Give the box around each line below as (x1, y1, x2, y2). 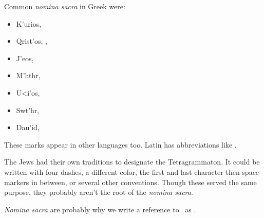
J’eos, (16, 52, 34, 63)
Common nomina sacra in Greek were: (4, 1, 125, 11)
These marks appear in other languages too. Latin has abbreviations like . (4, 139, 237, 150)
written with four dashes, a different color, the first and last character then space (4, 166, 259, 177)
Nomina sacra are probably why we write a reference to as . (4, 204, 196, 214)
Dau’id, (16, 122, 40, 133)
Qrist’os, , (16, 35, 47, 46)
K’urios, (16, 18, 42, 29)
